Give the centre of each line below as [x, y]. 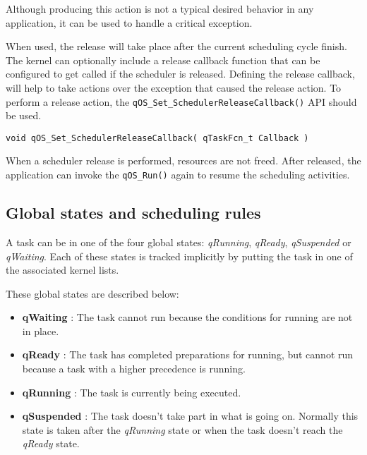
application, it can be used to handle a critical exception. [129, 22]
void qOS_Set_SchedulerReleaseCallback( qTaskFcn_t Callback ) [157, 138]
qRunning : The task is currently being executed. [132, 392]
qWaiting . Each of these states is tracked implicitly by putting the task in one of [179, 256]
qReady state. [51, 443]
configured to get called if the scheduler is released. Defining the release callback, [180, 74]
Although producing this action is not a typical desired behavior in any [160, 8]
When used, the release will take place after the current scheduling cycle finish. [176, 46]
